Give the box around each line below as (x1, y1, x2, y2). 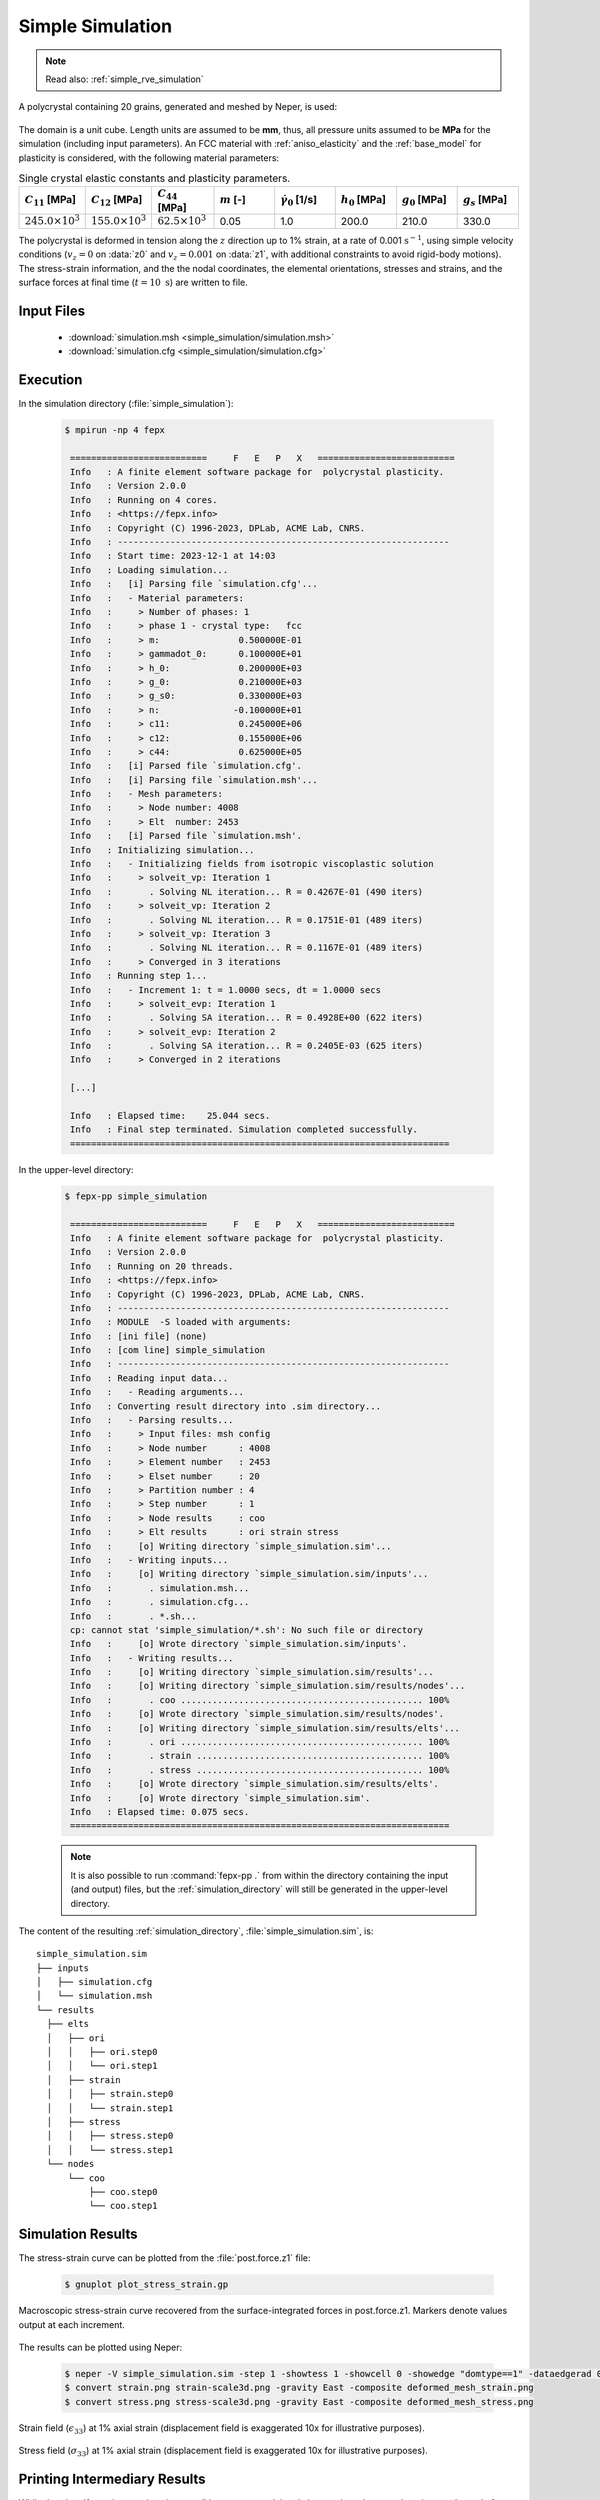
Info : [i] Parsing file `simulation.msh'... (70, 774, 319, 785)
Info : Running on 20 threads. (70, 1260, 234, 1272)
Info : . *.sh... (70, 1610, 197, 1622)
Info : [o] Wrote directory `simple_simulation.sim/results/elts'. (70, 1778, 440, 1790)
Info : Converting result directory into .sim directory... (70, 1400, 382, 1412)
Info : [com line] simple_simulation (70, 1345, 265, 1356)
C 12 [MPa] (90, 193, 143, 209)
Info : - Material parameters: (70, 592, 245, 604)
